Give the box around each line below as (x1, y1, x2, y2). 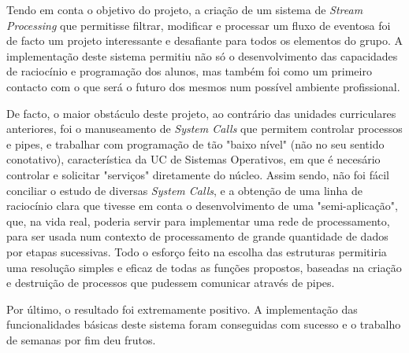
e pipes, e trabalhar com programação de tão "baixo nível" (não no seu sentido (6, 135, 385, 152)
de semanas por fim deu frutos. (6, 331, 156, 347)
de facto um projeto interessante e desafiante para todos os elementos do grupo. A (6, 32, 403, 49)
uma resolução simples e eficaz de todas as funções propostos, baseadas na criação (6, 259, 402, 275)
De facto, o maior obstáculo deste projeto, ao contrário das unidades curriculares (6, 105, 396, 121)
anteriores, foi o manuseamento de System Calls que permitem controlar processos (6, 120, 403, 137)
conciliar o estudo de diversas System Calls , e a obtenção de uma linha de (6, 182, 363, 198)
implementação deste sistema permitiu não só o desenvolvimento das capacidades (6, 47, 398, 64)
